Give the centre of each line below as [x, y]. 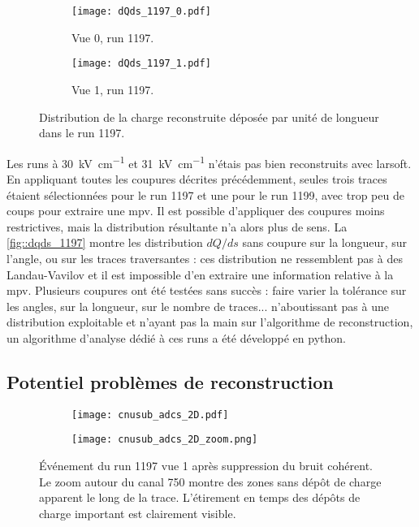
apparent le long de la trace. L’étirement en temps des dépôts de [200, 497]
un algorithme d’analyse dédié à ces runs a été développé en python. [176, 337]
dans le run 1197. [82, 133]
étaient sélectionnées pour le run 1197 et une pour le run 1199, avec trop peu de [205, 194]
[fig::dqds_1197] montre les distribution [105, 242]
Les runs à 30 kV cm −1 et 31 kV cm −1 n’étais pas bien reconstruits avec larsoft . [209, 162]
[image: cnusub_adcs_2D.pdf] [150, 415]
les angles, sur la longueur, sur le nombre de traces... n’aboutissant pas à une [198, 306]
